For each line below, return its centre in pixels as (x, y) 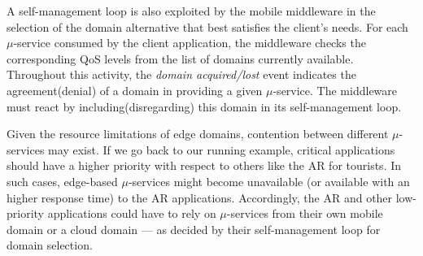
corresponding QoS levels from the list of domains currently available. (180, 58)
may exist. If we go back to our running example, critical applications (222, 149)
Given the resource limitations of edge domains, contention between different (198, 134)
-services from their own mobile (305, 213)
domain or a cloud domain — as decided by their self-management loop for (194, 229)
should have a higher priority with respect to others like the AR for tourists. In (204, 165)
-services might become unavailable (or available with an (269, 181)
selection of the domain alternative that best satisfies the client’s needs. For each (207, 26)
